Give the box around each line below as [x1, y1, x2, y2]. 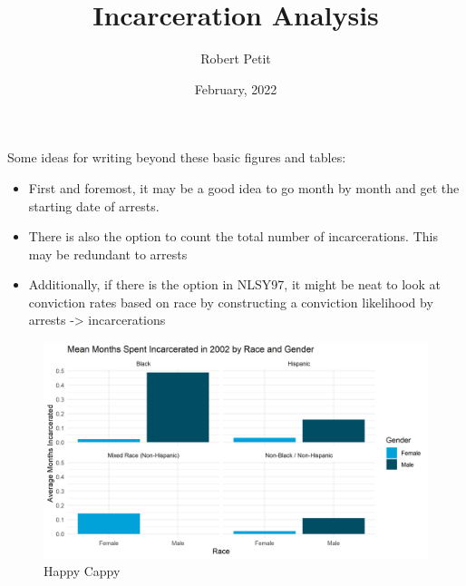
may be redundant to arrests [28, 244, 188, 263]
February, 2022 [194, 79, 277, 98]
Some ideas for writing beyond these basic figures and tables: [7, 148, 346, 167]
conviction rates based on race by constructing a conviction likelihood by [28, 292, 433, 311]
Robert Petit [200, 49, 271, 68]
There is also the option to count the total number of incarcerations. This [28, 227, 438, 246]
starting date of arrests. [28, 196, 160, 215]
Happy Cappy [44, 562, 121, 581]
